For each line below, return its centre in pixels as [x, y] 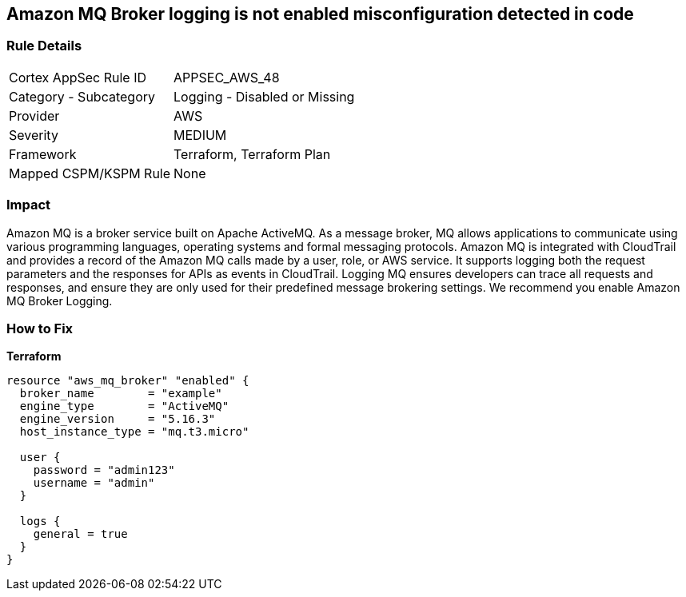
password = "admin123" [104, 470]
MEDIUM [200, 135]
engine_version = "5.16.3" [118, 419]
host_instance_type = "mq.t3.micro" [134, 432]
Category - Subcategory [82, 96]
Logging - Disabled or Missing [264, 96]
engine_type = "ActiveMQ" [124, 406]
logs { [40, 521]
